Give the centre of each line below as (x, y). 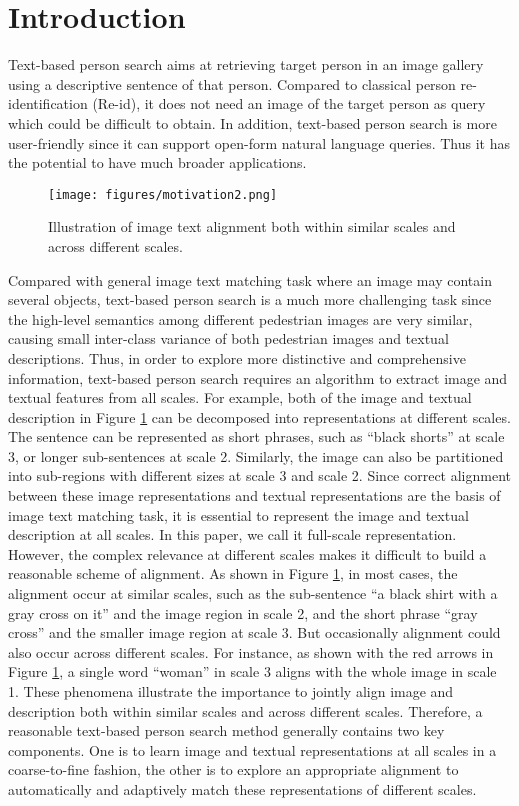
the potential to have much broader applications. (157, 162)
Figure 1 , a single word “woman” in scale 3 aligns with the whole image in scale (252, 671)
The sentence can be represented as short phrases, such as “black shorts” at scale (256, 436)
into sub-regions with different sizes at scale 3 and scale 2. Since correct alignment (259, 475)
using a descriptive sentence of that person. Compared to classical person (232, 83)
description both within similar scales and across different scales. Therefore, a (245, 710)
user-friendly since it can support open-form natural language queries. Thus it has (259, 142)
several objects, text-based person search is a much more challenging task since (250, 299)
